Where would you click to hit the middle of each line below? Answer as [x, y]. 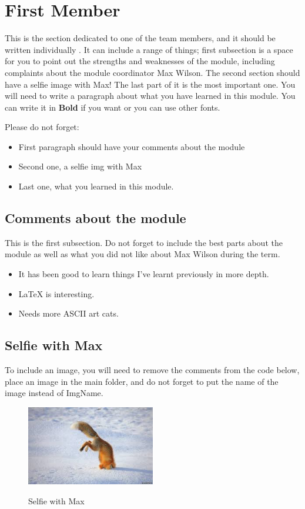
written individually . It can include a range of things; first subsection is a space [149, 49]
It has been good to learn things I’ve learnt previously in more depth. [144, 274]
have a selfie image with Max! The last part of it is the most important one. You [150, 84]
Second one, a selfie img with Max [80, 166]
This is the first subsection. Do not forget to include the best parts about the [144, 242]
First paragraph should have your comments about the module [132, 146]
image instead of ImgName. [54, 393]
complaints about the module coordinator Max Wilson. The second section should [152, 72]
